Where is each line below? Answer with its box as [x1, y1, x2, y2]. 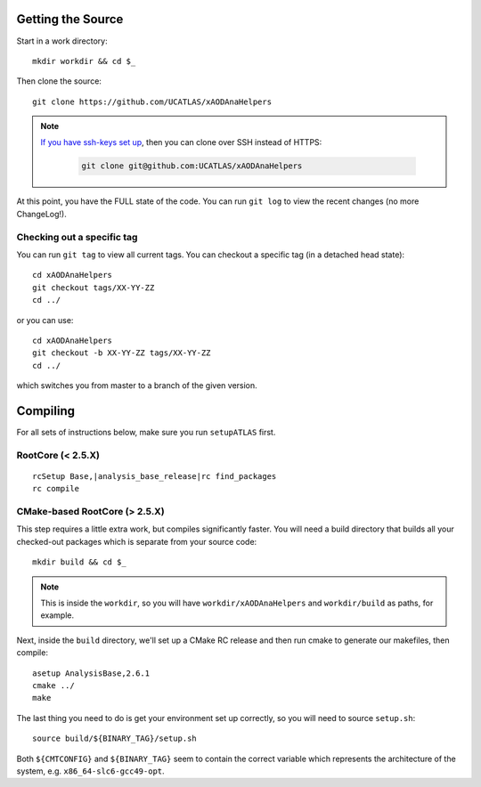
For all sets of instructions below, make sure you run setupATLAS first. [16, 427, 276, 437]
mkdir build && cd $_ [32, 557, 126, 567]
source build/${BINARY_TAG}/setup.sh [32, 734, 198, 743]
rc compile [32, 483, 80, 494]
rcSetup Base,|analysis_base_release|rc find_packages [32, 471, 277, 481]
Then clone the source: [16, 76, 102, 86]
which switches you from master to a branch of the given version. [16, 380, 257, 391]
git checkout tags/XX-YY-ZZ [32, 282, 155, 293]
